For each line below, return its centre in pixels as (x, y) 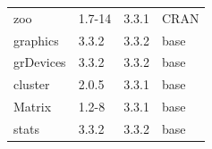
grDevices (40, 62)
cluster (32, 84)
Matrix (33, 107)
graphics (36, 40)
